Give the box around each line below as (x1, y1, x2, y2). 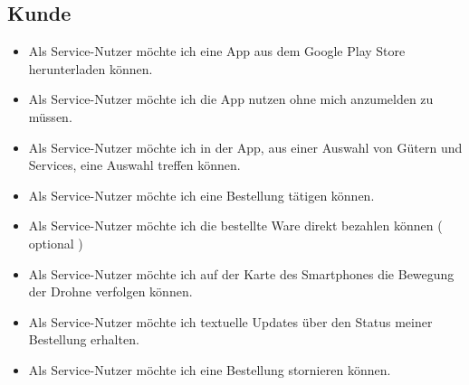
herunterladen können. (28, 59, 153, 78)
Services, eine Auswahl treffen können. (28, 155, 241, 174)
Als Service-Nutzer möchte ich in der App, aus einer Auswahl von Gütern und (28, 137, 463, 156)
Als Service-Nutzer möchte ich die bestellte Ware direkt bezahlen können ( (28, 216, 443, 235)
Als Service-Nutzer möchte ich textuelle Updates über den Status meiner (28, 312, 433, 331)
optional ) (28, 233, 83, 252)
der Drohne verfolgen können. (28, 282, 193, 301)
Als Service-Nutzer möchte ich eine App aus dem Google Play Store (28, 42, 406, 61)
